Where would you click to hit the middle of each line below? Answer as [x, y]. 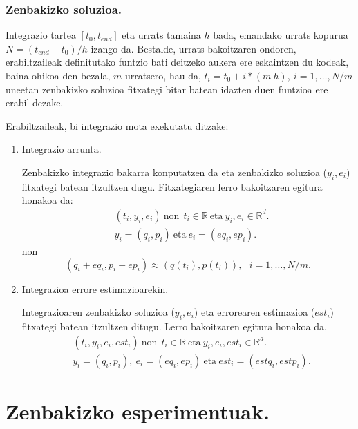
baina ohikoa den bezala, [58, 75]
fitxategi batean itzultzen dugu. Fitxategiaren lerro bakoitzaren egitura [172, 186]
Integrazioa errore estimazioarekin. [95, 288]
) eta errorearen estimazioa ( [254, 312]
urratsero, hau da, [163, 75]
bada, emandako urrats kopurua [281, 35]
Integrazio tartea [41, 35]
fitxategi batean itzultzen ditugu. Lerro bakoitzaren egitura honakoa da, [174, 326]
